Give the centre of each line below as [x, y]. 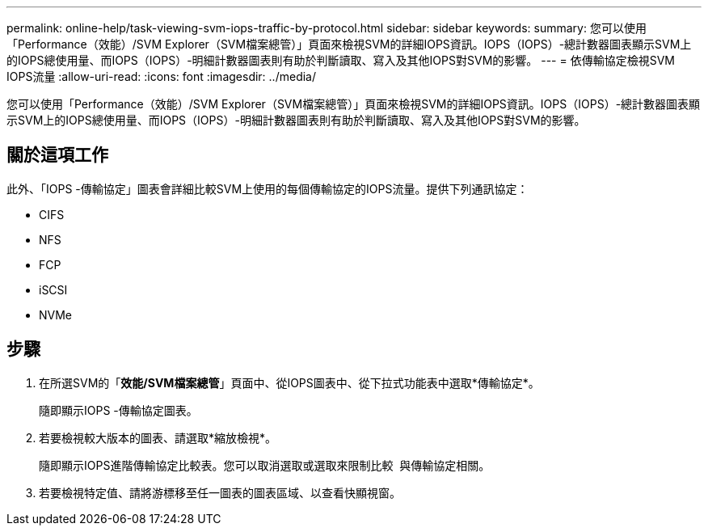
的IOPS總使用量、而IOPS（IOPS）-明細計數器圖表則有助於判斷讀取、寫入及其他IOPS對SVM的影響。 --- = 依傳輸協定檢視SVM [341, 60]
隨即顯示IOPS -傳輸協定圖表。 [118, 410]
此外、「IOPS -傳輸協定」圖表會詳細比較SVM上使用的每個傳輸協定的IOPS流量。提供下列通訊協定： [268, 188]
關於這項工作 [57, 155]
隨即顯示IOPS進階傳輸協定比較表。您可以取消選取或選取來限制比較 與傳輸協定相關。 [265, 465]
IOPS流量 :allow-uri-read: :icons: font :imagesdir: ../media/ [161, 76]
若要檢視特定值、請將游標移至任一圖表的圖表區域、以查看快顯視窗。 [220, 492]
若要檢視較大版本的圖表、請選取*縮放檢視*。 [158, 437]
